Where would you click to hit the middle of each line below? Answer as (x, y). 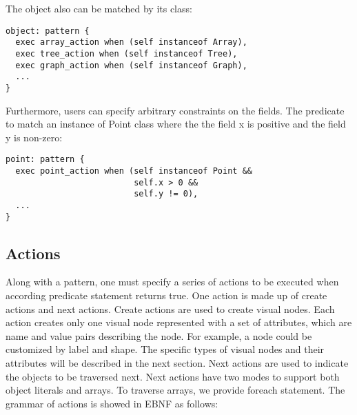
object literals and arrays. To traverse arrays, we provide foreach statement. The (175, 390)
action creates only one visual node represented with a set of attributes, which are (179, 322)
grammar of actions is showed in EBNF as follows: (112, 403)
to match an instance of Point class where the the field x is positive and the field (176, 124)
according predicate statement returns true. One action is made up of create (166, 295)
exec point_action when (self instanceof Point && (134, 171)
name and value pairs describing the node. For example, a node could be (159, 335)
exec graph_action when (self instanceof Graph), (131, 65)
